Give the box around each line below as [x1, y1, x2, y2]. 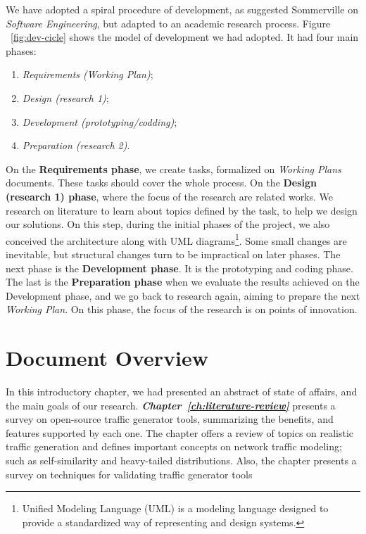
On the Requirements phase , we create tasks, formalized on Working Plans [6, 161, 341, 176]
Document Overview [6, 343, 208, 372]
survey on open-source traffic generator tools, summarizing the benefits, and [6, 412, 334, 426]
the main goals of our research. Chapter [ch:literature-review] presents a [6, 398, 336, 412]
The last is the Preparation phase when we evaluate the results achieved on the [6, 274, 360, 289]
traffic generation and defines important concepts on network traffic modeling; [6, 439, 342, 454]
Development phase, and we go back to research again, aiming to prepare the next [6, 288, 360, 303]
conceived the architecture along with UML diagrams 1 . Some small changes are [6, 231, 347, 248]
